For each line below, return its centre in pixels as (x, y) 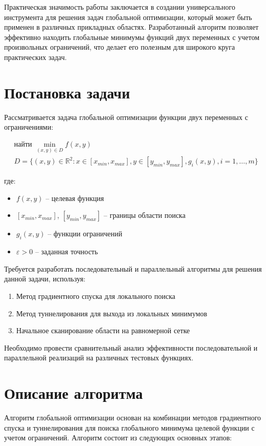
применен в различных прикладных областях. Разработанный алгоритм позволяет (131, 27)
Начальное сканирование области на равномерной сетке (103, 330)
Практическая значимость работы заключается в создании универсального (120, 7)
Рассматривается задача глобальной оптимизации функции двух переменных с (126, 117)
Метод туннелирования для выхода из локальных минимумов (112, 313)
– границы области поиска (145, 215)
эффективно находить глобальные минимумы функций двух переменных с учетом (132, 37)
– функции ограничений (85, 234)
